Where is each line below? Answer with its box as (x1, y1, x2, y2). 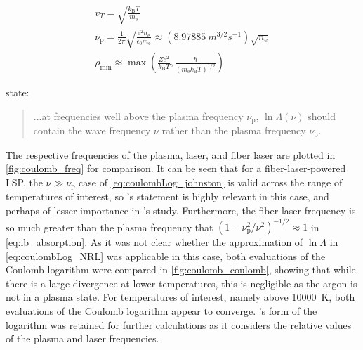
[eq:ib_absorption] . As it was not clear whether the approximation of (6, 235, 303, 249)
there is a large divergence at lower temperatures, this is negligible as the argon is (6, 276, 357, 290)
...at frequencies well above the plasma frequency (33, 108, 244, 123)
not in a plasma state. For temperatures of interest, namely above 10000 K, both (6, 290, 355, 304)
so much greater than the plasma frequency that (6, 219, 213, 234)
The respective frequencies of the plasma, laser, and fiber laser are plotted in (6, 147, 336, 162)
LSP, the (6, 174, 43, 189)
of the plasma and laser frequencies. (6, 331, 159, 346)
